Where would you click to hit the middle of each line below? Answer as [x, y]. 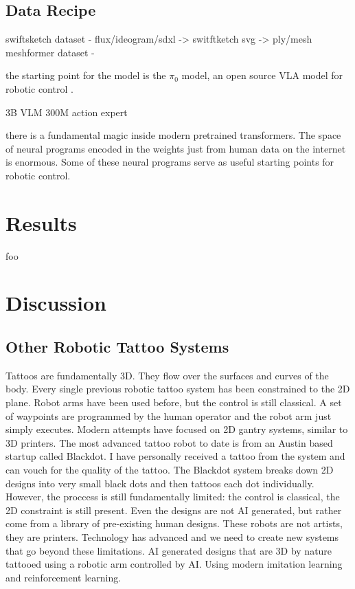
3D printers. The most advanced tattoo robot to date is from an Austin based [169, 442]
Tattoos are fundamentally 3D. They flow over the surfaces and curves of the [167, 375]
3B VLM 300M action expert [67, 112]
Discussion [56, 303]
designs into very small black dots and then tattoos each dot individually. [160, 483]
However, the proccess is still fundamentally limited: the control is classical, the [173, 497]
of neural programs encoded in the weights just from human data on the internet [176, 148]
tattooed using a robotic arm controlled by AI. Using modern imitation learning [174, 564]
